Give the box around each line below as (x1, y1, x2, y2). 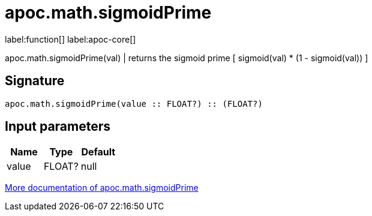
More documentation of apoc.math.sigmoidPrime (5, 182, 199, 193)
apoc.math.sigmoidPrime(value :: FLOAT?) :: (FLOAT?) (5, 98, 263, 109)
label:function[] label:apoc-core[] (5, 34, 136, 44)
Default (81, 146, 116, 158)
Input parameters (5, 119, 111, 134)
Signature (5, 73, 65, 89)
